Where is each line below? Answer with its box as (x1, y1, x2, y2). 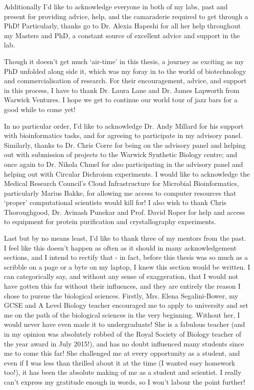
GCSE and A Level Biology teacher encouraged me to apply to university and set (4, 300, 249, 310)
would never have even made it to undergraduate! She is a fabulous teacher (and (4, 319, 245, 329)
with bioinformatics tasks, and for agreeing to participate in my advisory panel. (4, 130, 243, 140)
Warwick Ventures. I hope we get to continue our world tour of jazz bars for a (4, 94, 238, 105)
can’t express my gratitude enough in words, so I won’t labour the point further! (4, 376, 245, 387)
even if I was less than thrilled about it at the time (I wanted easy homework (4, 357, 235, 367)
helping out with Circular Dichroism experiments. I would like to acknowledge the (4, 168, 250, 179)
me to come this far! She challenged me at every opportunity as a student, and (4, 348, 240, 358)
